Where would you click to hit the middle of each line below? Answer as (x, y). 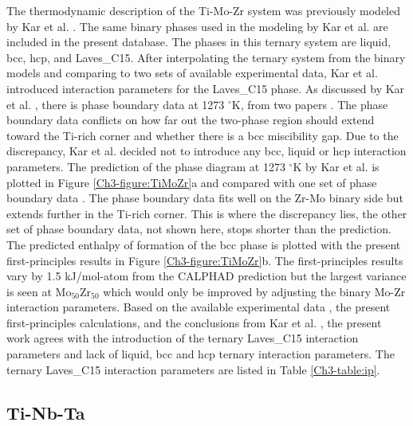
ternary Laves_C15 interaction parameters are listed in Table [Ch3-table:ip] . (193, 369)
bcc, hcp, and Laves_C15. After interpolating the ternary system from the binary (206, 57)
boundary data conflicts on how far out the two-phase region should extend (191, 120)
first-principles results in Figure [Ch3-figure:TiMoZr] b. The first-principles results (205, 260)
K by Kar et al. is (336, 166)
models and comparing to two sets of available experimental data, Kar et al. (192, 73)
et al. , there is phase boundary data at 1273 (116, 104)
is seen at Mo (39, 291)
